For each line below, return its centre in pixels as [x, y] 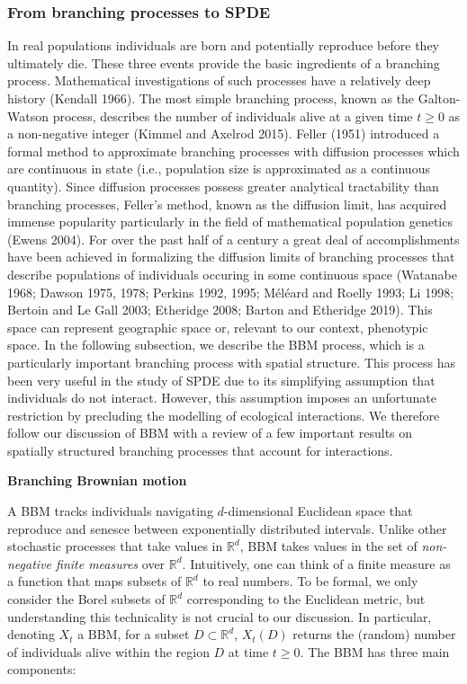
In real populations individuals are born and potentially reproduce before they [223, 45]
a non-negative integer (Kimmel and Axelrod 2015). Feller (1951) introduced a [224, 133]
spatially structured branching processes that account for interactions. [200, 450]
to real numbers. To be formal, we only [310, 581]
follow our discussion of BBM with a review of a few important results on [210, 433]
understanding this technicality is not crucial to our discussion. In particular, [220, 616]
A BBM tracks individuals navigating [110, 511]
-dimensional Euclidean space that [318, 511]
